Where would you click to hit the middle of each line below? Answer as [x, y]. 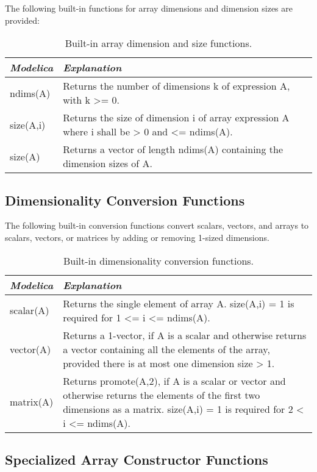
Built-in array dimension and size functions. [158, 43]
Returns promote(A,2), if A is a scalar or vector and [174, 381]
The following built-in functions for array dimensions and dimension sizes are [149, 8]
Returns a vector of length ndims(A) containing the [173, 149]
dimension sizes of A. [108, 163]
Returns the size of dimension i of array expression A [176, 118]
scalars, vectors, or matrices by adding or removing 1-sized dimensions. [137, 237]
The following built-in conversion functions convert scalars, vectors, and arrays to [157, 225]
